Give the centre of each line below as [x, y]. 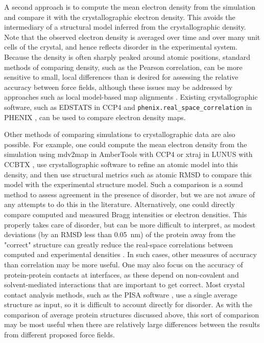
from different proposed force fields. [59, 335]
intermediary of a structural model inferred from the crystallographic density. [125, 27]
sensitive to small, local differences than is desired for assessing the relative [121, 77]
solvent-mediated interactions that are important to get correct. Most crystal [125, 284]
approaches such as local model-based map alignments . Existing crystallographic [131, 97]
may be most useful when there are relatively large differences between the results [132, 324]
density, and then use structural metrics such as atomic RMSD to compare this [128, 174]
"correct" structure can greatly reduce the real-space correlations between [119, 244]
